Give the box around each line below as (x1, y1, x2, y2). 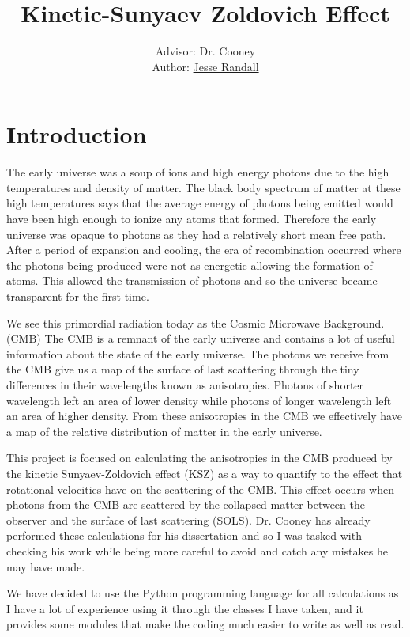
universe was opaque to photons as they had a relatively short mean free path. (6, 226, 386, 242)
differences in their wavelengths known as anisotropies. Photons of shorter (6, 376, 364, 392)
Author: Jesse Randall (152, 58, 259, 74)
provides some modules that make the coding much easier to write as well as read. (6, 616, 404, 632)
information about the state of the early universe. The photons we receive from (6, 345, 389, 362)
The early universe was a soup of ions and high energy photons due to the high (6, 164, 389, 180)
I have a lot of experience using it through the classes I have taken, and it (6, 600, 363, 616)
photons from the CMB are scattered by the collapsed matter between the (6, 496, 365, 513)
